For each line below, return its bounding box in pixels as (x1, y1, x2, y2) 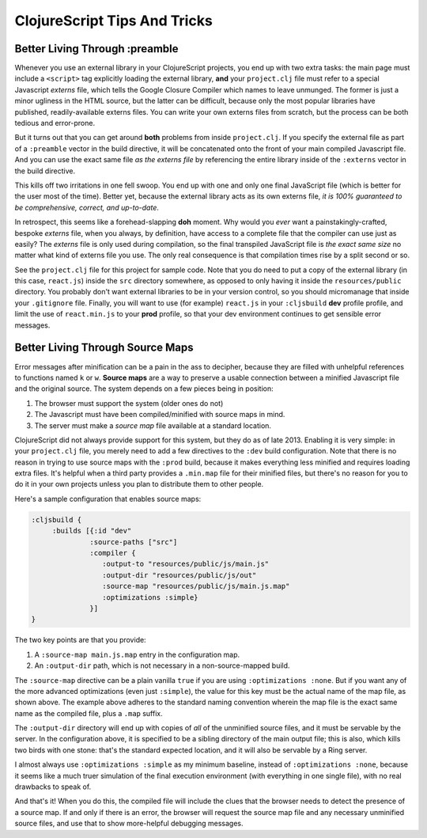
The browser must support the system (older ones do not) (34, 398, 224, 408)
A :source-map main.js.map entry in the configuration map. (34, 650, 240, 659)
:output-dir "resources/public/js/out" (101, 571, 257, 579)
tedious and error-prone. (14, 119, 95, 128)
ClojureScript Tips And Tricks (14, 12, 213, 29)
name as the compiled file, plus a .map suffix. (14, 708, 164, 718)
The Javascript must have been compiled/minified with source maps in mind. (34, 410, 285, 419)
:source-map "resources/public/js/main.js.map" (101, 582, 290, 591)
